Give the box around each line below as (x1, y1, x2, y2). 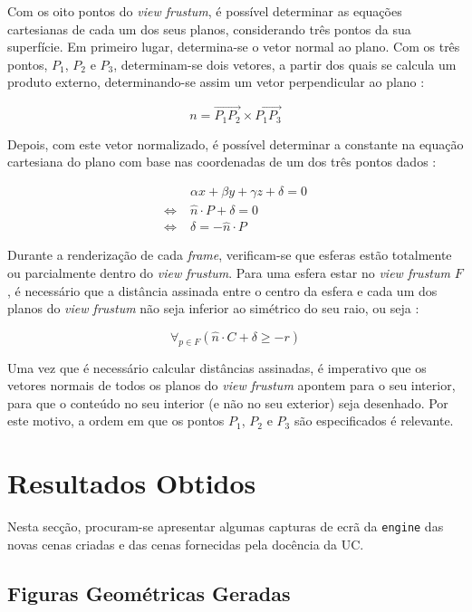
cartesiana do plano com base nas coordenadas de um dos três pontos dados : (7, 152, 437, 171)
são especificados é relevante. (294, 411, 454, 430)
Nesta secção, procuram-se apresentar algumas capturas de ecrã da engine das (7, 517, 444, 536)
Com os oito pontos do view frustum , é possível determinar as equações (7, 2, 402, 20)
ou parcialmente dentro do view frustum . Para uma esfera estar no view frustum (7, 263, 450, 282)
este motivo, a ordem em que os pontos (7, 411, 225, 430)
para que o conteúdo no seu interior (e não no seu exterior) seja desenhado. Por (7, 393, 448, 412)
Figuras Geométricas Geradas (7, 579, 291, 607)
